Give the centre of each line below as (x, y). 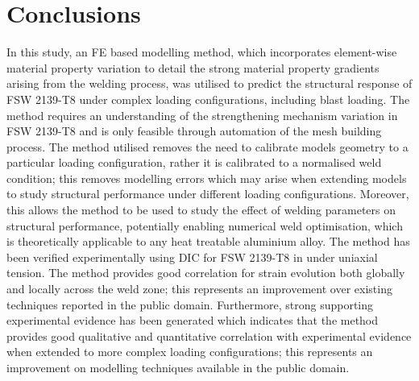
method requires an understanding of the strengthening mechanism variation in (202, 115)
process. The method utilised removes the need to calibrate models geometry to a (207, 146)
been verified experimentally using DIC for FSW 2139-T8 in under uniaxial (192, 257)
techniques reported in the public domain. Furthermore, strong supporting (190, 304)
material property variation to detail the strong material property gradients (193, 67)
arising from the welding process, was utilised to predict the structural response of (209, 83)
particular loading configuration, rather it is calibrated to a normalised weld (194, 162)
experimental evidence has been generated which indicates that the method (193, 320)
